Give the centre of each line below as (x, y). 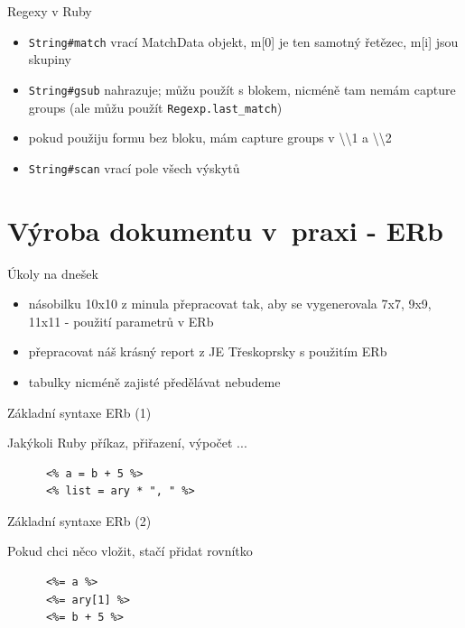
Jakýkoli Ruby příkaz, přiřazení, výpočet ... (127, 443)
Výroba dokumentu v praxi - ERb (226, 230)
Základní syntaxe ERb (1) (79, 412)
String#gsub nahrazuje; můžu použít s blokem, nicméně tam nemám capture (242, 89)
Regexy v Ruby (50, 11)
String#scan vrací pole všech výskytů (134, 167)
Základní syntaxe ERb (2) (79, 520)
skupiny (50, 59)
